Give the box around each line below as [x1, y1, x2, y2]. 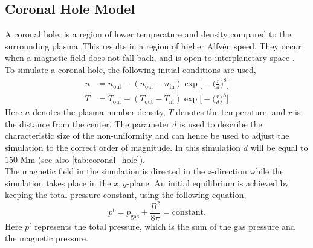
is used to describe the [179, 117, 262, 130]
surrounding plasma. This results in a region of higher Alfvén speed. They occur [5, 39, 302, 52]
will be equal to [250, 141, 308, 154]
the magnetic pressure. [5, 232, 88, 244]
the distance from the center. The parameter [5, 117, 170, 130]
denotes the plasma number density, [33, 106, 166, 118]
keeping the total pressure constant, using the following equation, [5, 188, 247, 201]
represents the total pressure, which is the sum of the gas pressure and [34, 220, 295, 232]
